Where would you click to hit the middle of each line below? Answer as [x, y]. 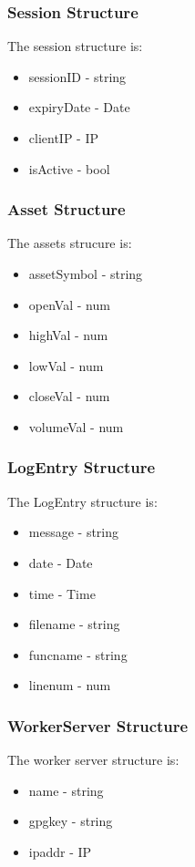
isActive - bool [69, 168]
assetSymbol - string [86, 274]
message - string [74, 532]
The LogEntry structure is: [82, 501]
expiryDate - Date [79, 107]
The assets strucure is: [70, 243]
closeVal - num [69, 396]
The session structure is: [75, 46]
